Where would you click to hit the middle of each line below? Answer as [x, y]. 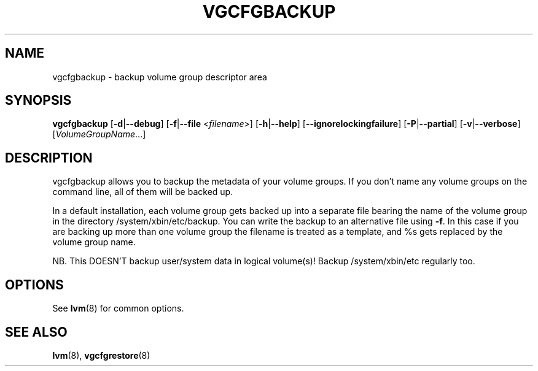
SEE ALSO [36, 332]
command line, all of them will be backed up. [143, 192]
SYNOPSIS [38, 101]
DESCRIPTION [49, 158]
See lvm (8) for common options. [118, 308]
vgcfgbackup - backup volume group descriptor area [160, 77]
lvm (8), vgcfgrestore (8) [101, 355]
